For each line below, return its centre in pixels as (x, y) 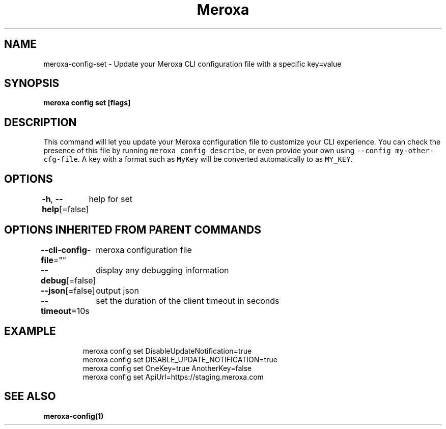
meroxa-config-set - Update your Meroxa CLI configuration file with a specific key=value (192, 64)
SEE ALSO (30, 396)
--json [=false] (68, 290)
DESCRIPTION (40, 122)
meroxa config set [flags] (87, 103)
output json (117, 290)
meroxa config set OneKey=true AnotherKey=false (167, 368)
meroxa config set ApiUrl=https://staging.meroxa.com (173, 377)
